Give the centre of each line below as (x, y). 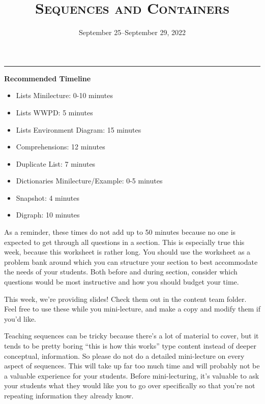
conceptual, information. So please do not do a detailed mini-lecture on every (124, 355)
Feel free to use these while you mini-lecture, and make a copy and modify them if (132, 309)
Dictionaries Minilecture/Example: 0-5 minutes (89, 181)
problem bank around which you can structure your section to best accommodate (131, 261)
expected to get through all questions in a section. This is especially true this (124, 242)
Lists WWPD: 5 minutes (54, 112)
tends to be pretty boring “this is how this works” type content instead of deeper (130, 346)
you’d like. (20, 318)
